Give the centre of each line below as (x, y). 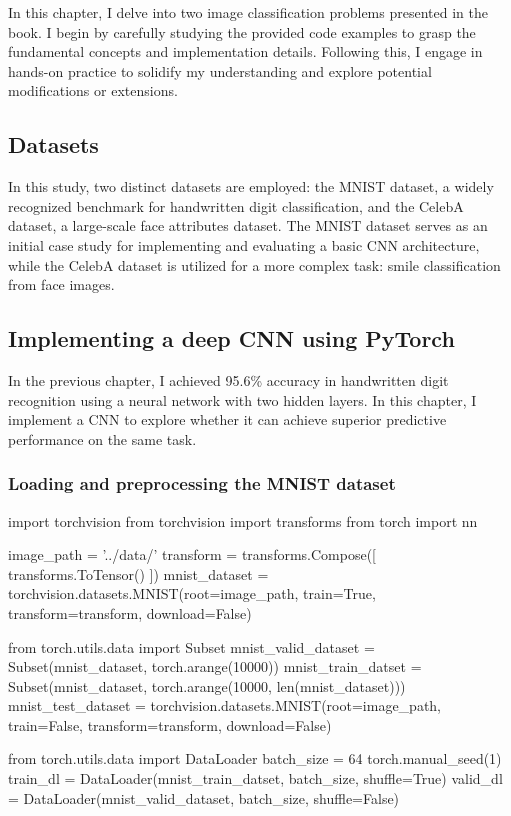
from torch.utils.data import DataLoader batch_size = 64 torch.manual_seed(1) (255, 758)
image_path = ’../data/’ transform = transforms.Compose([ (192, 554)
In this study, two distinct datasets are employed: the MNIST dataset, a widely (251, 186)
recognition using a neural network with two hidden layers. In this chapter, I (242, 399)
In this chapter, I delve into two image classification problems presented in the (248, 12)
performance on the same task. (102, 438)
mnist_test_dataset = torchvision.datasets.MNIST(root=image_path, (225, 705)
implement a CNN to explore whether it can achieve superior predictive (227, 419)
